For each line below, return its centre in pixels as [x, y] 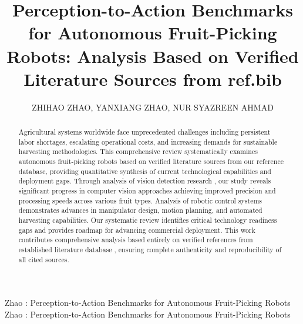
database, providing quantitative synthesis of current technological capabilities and [145, 171]
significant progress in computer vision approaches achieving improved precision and [147, 191]
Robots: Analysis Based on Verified [153, 56]
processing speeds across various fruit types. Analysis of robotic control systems [140, 200]
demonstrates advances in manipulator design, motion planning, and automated [140, 210]
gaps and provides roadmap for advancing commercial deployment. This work [137, 230]
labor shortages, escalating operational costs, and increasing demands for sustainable [148, 141]
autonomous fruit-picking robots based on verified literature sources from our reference [151, 161]
